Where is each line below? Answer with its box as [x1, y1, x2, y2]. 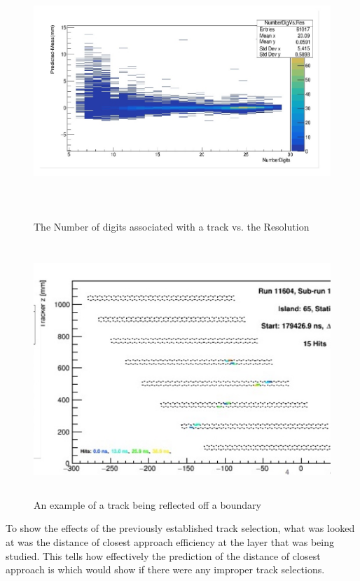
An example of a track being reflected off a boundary [34, 497, 261, 512]
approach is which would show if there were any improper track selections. [6, 562, 325, 577]
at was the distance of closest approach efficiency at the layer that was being [6, 535, 334, 549]
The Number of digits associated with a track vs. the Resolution [34, 219, 310, 233]
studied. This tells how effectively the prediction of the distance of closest [6, 548, 321, 563]
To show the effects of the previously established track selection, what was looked [6, 521, 355, 535]
